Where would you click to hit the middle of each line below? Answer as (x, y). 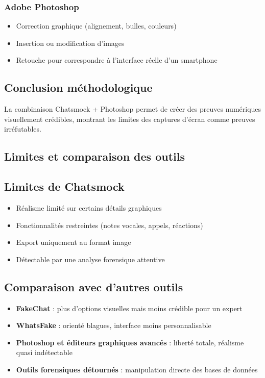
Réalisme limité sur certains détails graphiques (89, 207)
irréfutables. (23, 129)
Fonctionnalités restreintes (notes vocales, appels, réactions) (110, 225)
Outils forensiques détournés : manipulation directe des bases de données (137, 369)
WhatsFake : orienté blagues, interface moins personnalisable (114, 325)
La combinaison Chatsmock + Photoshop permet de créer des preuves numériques (133, 109)
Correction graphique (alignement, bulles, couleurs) (96, 26)
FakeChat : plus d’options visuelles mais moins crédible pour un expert (129, 308)
